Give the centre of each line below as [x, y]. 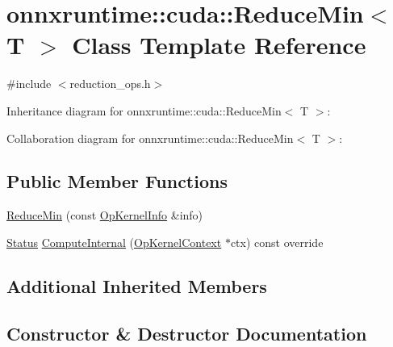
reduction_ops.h [110, 84]
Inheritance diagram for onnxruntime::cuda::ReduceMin [144, 110]
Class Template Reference [219, 45]
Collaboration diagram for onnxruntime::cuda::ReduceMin [150, 138]
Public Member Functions [117, 181]
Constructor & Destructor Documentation [187, 333]
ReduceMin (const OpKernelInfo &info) [105, 215]
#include [29, 84]
